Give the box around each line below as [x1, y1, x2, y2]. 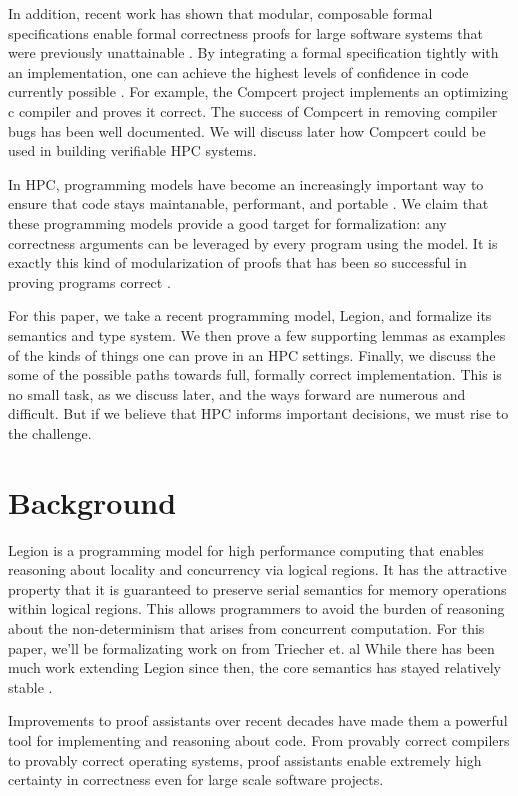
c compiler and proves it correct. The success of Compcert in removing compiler [8, 100, 498, 121]
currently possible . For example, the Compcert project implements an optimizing [8, 81, 508, 102]
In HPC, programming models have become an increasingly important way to [8, 173, 484, 194]
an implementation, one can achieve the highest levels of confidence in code [8, 61, 469, 82]
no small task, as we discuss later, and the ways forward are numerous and [8, 383, 466, 404]
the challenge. [8, 422, 92, 443]
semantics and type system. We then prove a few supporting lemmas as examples [8, 324, 506, 345]
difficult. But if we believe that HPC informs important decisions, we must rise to [8, 403, 509, 424]
